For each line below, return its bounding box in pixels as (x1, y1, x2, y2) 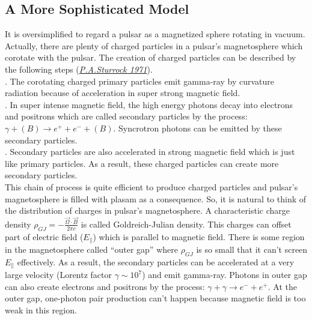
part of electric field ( (5, 230, 84, 243)
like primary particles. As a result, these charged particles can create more (5, 157, 279, 169)
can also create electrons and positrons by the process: (5, 280, 205, 292)
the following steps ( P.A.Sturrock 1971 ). (5, 62, 153, 75)
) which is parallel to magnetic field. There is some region (93, 230, 305, 243)
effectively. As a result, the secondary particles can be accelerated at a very (17, 255, 295, 268)
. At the (268, 280, 297, 292)
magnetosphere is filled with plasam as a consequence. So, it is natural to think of (5, 192, 307, 205)
